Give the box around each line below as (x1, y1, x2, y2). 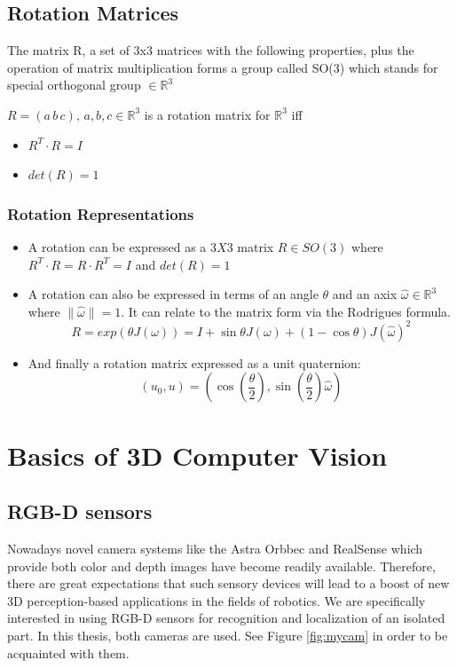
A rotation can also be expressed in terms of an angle (28, 285, 319, 303)
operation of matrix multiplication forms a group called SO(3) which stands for (7, 58, 438, 76)
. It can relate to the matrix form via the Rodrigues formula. (121, 302, 452, 320)
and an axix (332, 285, 398, 303)
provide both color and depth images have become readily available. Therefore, (7, 556, 436, 575)
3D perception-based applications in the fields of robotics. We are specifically (7, 591, 426, 609)
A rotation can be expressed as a (28, 237, 207, 255)
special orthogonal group (7, 75, 141, 94)
